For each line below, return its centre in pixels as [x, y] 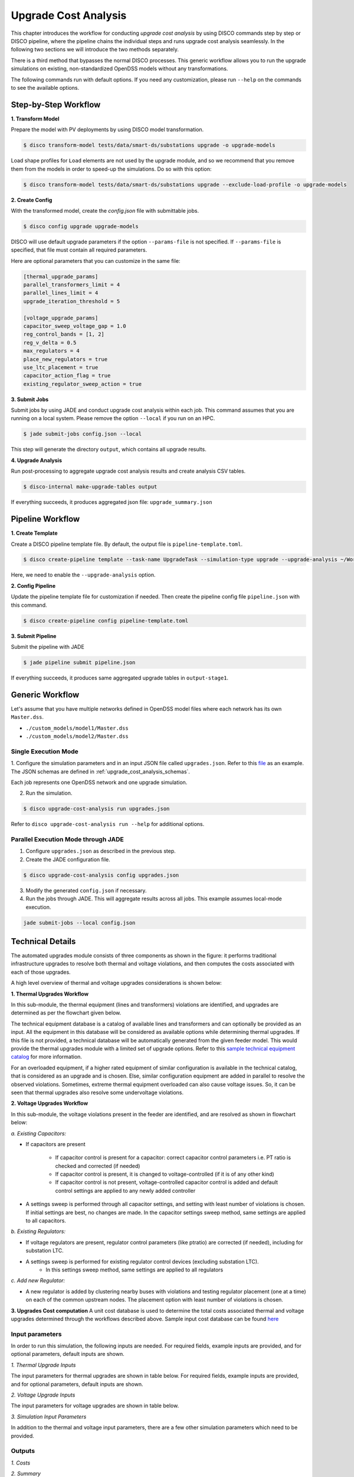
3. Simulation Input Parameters [49, 1416]
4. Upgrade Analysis [36, 460]
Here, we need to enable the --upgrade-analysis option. [83, 575]
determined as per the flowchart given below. [66, 1013]
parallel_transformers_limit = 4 [72, 285]
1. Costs [21, 1463]
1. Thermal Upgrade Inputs [43, 1365]
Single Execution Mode [45, 751]
